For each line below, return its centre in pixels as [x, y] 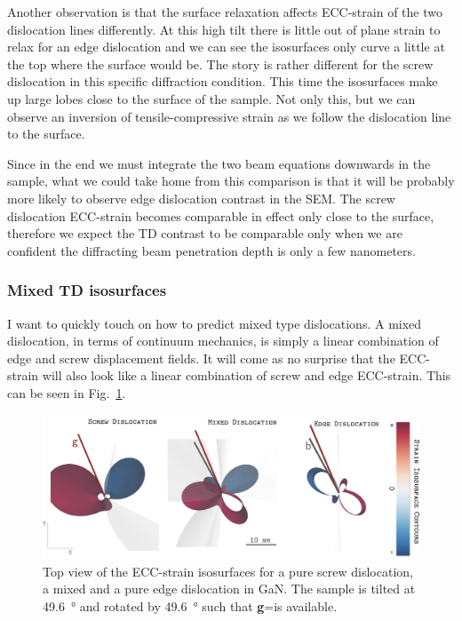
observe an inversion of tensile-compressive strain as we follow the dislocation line [229, 116]
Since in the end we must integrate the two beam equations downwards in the [219, 163]
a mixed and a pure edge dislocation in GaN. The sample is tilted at [229, 589]
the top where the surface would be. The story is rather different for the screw [220, 64]
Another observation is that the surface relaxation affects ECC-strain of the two [225, 12]
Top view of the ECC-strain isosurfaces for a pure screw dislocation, [228, 571]
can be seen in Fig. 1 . [67, 392]
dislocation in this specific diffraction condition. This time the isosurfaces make [223, 81]
